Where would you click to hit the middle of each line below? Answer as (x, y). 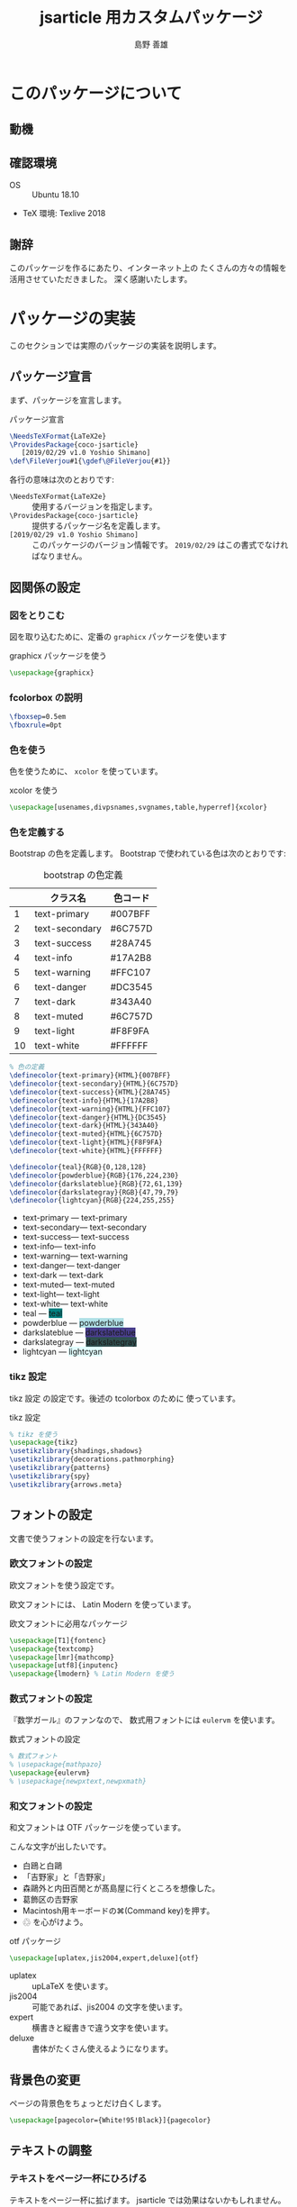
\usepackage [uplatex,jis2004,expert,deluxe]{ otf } (104, 1958)
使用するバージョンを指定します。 (94, 507)
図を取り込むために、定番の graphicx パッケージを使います (118, 636)
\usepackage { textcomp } (52, 1648)
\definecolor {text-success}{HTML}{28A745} (90, 1092)
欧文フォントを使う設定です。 (64, 1585)
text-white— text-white (65, 1304)
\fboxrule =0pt (36, 725)
